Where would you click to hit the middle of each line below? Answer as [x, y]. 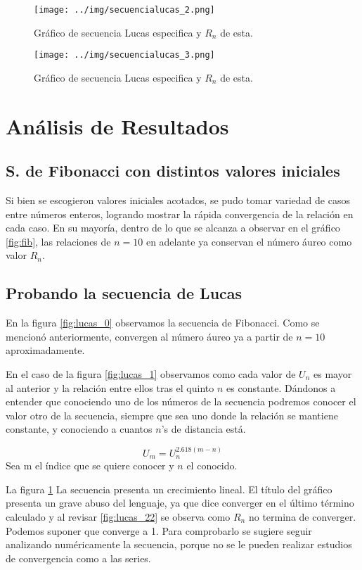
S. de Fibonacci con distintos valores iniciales [173, 171]
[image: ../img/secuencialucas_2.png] [124, 10]
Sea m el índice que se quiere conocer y [90, 465]
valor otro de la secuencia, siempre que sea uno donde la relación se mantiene [172, 415]
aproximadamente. [45, 350]
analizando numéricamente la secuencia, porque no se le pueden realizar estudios [179, 544]
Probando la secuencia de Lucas [124, 293]
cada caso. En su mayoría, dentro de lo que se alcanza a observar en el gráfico [173, 228]
